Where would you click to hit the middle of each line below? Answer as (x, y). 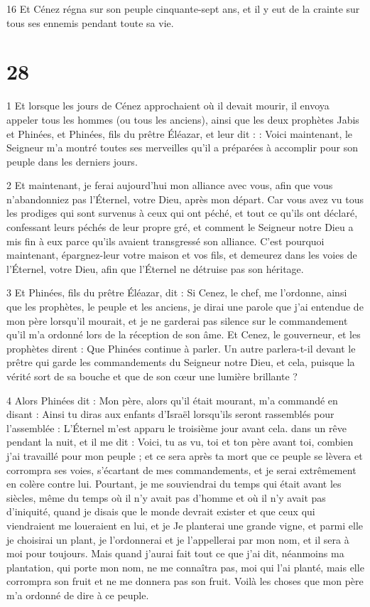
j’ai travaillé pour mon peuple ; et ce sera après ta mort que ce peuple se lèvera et (185, 455)
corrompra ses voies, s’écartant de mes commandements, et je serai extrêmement (181, 469)
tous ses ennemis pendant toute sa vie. (90, 22)
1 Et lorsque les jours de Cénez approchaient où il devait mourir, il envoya (168, 106)
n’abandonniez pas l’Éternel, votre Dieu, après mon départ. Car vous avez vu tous (185, 199)
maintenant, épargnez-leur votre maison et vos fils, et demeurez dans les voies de (182, 255)
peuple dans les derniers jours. (72, 161)
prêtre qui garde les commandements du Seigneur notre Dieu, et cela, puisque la (181, 362)
